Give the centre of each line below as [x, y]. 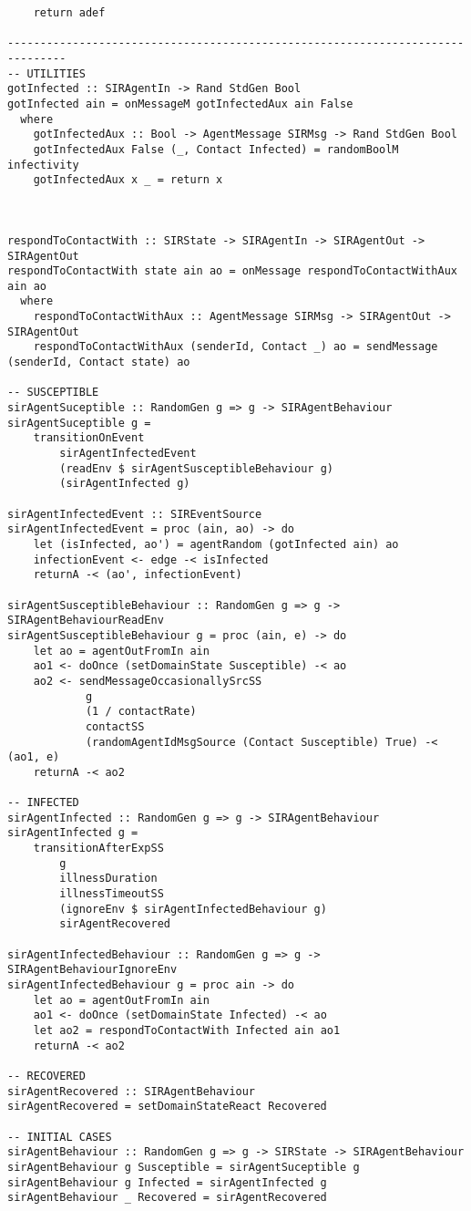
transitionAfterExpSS [98, 849]
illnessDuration [108, 879]
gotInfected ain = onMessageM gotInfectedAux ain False [180, 104]
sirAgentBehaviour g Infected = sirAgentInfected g [167, 1182]
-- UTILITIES [46, 73]
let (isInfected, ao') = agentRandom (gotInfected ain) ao [216, 544]
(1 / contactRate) [141, 712]
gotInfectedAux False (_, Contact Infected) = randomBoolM [216, 149]
